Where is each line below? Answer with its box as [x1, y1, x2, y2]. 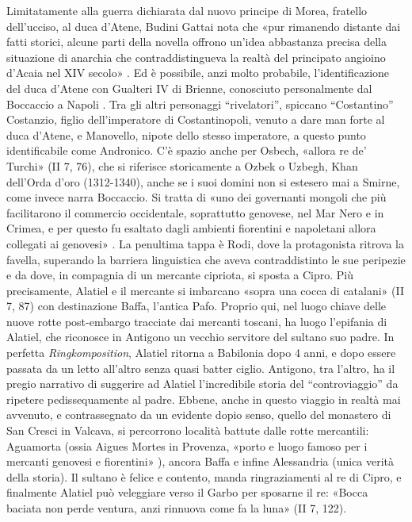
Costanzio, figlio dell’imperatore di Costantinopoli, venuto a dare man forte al [6, 111, 385, 128]
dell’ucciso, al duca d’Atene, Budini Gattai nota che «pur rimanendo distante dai [6, 17, 401, 34]
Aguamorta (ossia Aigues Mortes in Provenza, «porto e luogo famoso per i [6, 437, 368, 454]
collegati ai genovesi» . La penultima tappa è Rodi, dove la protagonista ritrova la [6, 235, 404, 251]
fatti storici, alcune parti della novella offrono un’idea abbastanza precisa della [6, 33, 387, 50]
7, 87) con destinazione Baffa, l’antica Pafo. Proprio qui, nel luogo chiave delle [6, 297, 387, 314]
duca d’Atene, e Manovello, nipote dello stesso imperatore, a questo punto [6, 126, 366, 143]
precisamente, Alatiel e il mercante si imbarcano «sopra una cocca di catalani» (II [6, 282, 405, 298]
